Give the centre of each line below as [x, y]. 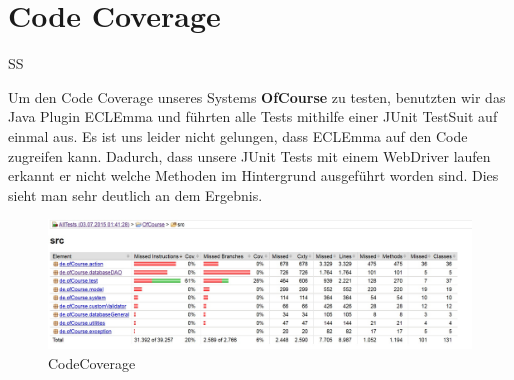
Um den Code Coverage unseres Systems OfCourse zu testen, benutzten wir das [257, 96]
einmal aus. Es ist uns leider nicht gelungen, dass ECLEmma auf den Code [238, 135]
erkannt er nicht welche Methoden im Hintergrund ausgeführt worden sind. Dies [253, 175]
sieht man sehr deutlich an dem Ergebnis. [135, 194]
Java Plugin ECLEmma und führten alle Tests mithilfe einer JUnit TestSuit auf [253, 116]
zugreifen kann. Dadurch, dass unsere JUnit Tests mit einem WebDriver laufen [249, 155]
